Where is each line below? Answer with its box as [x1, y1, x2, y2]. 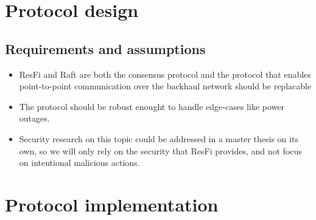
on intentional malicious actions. [19, 156, 140, 169]
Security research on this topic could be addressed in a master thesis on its [19, 132, 298, 145]
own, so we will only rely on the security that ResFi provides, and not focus [19, 144, 302, 157]
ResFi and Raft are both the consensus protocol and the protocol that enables [19, 67, 311, 80]
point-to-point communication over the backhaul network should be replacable [19, 80, 312, 92]
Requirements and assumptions [5, 39, 206, 58]
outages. [19, 112, 50, 125]
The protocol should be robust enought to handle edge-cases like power [19, 100, 284, 112]
